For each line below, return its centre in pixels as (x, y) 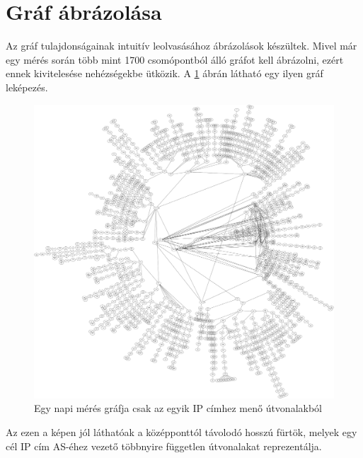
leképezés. (27, 87)
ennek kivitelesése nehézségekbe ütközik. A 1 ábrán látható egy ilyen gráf (165, 73)
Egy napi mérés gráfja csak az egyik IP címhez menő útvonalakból (178, 408)
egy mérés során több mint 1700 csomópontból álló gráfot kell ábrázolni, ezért (175, 59)
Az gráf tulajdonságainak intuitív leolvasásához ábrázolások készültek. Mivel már (181, 46)
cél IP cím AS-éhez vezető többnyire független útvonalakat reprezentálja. (164, 446)
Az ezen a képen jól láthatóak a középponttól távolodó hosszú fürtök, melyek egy (181, 431)
